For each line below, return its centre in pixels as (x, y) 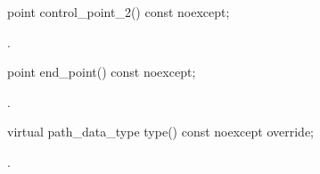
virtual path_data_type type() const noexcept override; (161, 132)
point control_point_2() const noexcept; (119, 12)
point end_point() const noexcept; (102, 72)
